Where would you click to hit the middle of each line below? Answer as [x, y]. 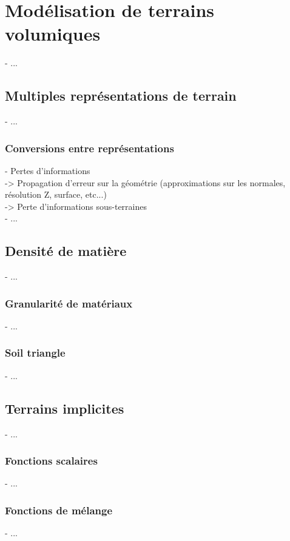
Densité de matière [66, 251]
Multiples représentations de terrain [121, 96]
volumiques [53, 34]
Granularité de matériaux [69, 303]
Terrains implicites [65, 408]
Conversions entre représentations [89, 148]
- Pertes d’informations [48, 170]
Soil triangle [35, 353]
